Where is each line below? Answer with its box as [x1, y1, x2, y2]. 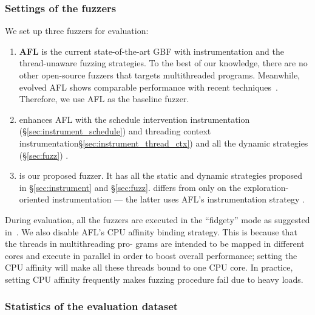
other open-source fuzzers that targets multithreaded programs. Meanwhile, [19, 69, 300, 81]
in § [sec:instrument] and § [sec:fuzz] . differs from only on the [19, 181, 241, 193]
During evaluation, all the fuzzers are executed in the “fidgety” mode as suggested [5, 213, 310, 226]
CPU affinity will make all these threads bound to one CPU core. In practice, [5, 261, 293, 274]
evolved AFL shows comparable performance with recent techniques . [19, 80, 278, 93]
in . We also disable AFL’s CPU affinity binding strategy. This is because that [5, 225, 297, 238]
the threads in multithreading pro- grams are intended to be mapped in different [5, 237, 305, 250]
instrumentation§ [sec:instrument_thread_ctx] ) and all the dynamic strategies [19, 136, 308, 149]
